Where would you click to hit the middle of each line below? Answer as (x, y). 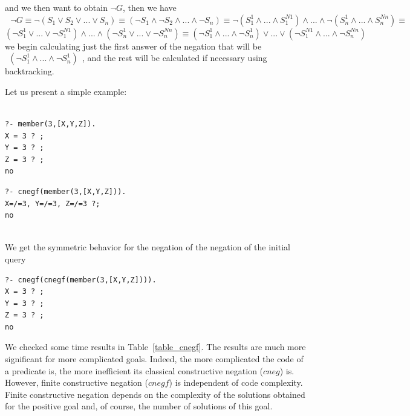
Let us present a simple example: (66, 91)
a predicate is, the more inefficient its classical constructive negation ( (134, 370)
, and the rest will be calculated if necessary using (174, 58)
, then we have (149, 7)
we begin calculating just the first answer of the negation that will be (133, 46)
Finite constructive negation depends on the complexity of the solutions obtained (155, 394)
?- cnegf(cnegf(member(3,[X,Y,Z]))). (81, 280)
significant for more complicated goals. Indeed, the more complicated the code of (154, 359)
